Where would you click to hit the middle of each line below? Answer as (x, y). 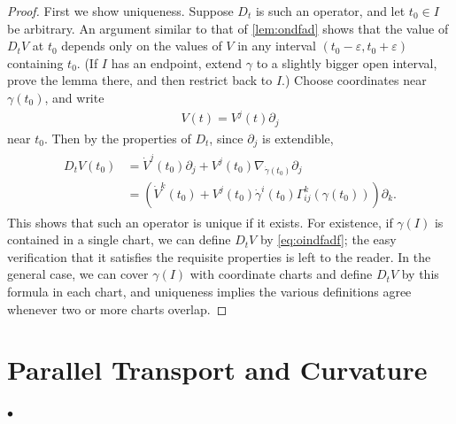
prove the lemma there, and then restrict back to (140, 80)
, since (226, 138)
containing (35, 62)
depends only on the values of (142, 46)
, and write (74, 97)
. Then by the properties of (117, 138)
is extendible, (298, 138)
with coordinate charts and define (281, 274)
